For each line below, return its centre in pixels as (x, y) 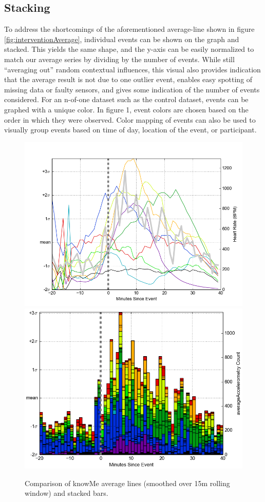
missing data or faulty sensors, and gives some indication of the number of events (132, 89)
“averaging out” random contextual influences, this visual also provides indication (132, 69)
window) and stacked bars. (67, 493)
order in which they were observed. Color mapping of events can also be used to (130, 119)
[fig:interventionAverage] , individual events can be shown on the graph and (122, 39)
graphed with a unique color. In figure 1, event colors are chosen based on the (126, 109)
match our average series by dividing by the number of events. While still (119, 59)
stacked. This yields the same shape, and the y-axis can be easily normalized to (129, 49)
